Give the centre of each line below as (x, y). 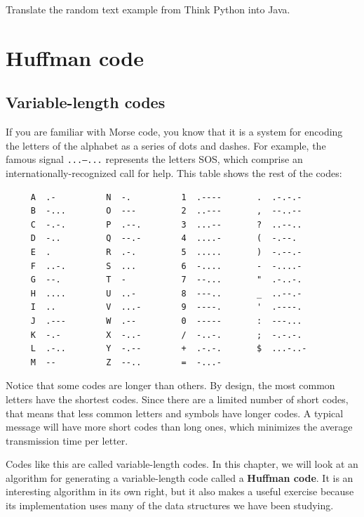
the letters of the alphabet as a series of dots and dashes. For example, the (166, 145)
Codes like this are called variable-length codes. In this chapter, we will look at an (182, 464)
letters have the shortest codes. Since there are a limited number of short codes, (177, 399)
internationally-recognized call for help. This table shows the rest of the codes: (174, 173)
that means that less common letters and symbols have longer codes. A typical (175, 413)
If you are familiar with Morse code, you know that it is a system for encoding (174, 132)
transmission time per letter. (67, 440)
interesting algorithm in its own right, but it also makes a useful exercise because (180, 491)
